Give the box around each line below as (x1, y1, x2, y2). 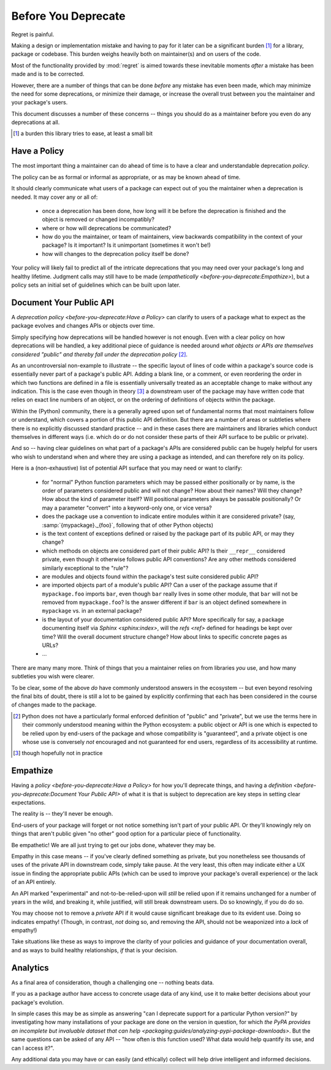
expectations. (11, 799, 46, 806)
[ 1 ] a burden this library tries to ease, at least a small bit (13, 130, 153, 138)
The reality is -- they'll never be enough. (11, 810, 113, 818)
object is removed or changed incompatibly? (42, 215, 154, 223)
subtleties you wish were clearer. (11, 673, 95, 680)
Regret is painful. (11, 31, 55, 38)
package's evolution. (11, 998, 64, 1006)
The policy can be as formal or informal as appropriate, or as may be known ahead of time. (11, 173, 241, 180)
